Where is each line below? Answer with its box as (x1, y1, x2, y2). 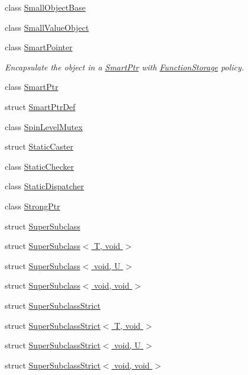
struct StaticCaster (5, 140, 74, 153)
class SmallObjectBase (5, 1, 86, 13)
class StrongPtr (5, 199, 60, 212)
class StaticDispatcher (5, 180, 84, 192)
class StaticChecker (5, 160, 74, 172)
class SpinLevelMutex (5, 120, 83, 132)
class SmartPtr (5, 80, 58, 93)
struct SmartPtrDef (5, 100, 76, 112)
